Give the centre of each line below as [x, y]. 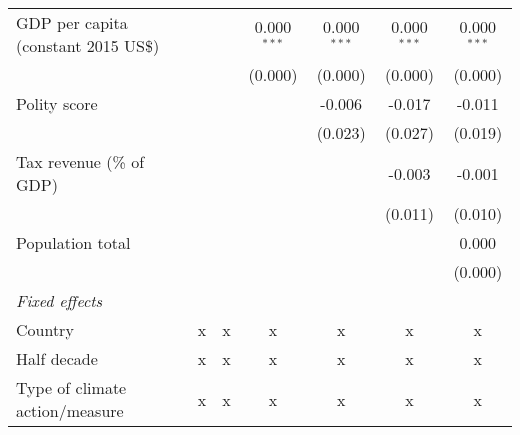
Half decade [57, 358]
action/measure [70, 410]
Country [45, 329]
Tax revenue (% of [80, 161]
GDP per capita [72, 22]
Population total [73, 242]
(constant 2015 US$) [88, 45]
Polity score [57, 103]
